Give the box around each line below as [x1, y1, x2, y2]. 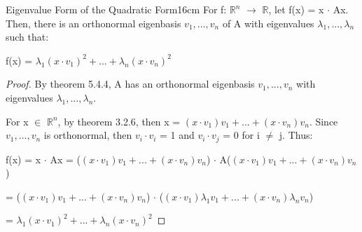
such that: [6, 29, 49, 44]
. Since [309, 114, 338, 128]
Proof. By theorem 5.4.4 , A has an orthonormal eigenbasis [6, 76, 255, 91]
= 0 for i [223, 128, 260, 142]
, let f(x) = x [268, 2, 324, 16]
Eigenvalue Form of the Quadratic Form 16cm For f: [6, 2, 227, 16]
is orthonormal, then [43, 128, 132, 142]
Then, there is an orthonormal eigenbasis [6, 15, 181, 30]
